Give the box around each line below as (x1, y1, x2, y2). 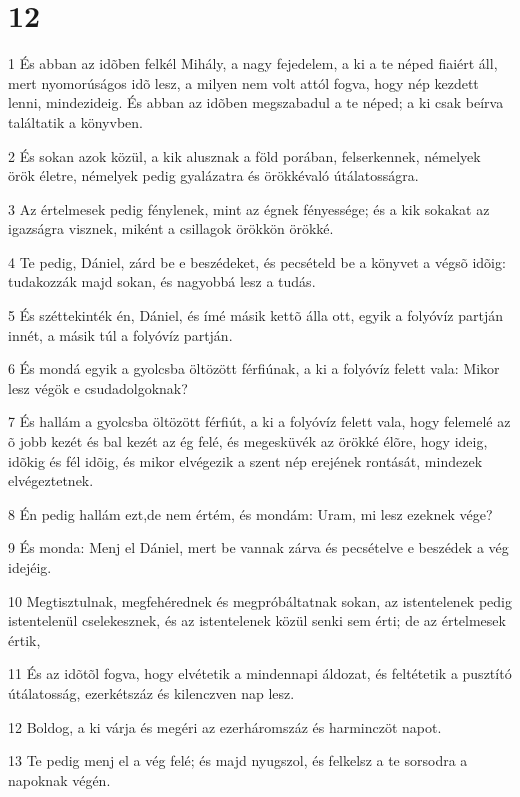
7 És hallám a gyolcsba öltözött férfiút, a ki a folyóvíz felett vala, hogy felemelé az (8, 411, 511, 432)
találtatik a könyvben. (8, 111, 143, 132)
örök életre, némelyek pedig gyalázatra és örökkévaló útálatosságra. (8, 165, 419, 186)
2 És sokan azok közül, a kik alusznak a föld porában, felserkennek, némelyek (8, 145, 481, 166)
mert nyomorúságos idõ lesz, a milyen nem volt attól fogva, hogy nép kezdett (8, 72, 479, 93)
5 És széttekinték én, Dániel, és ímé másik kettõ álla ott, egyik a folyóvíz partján (8, 305, 503, 326)
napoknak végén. (8, 769, 111, 790)
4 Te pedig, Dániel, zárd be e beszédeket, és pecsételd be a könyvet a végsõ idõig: (8, 251, 506, 272)
